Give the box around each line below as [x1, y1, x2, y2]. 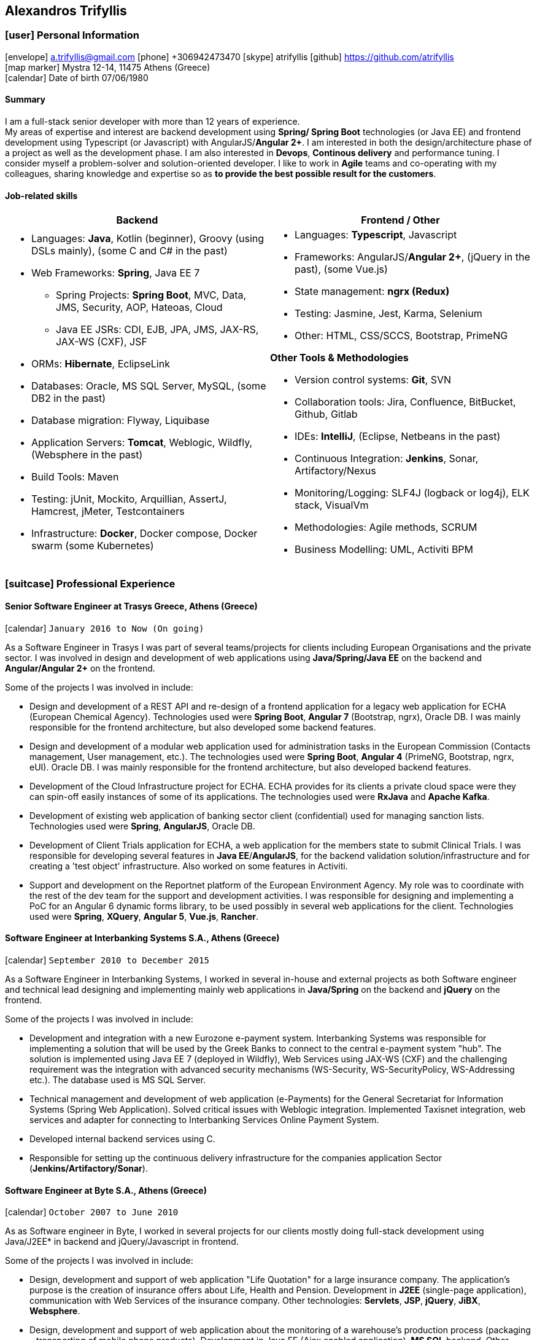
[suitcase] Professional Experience [5, 577, 176, 590]
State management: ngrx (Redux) [295, 285, 450, 298]
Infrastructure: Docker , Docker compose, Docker [31, 527, 258, 540]
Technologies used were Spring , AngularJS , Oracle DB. [29, 820, 255, 831]
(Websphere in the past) [31, 449, 143, 461]
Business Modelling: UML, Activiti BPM [295, 543, 474, 556]
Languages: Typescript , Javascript [295, 229, 457, 241]
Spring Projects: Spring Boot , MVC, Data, [56, 289, 247, 302]
